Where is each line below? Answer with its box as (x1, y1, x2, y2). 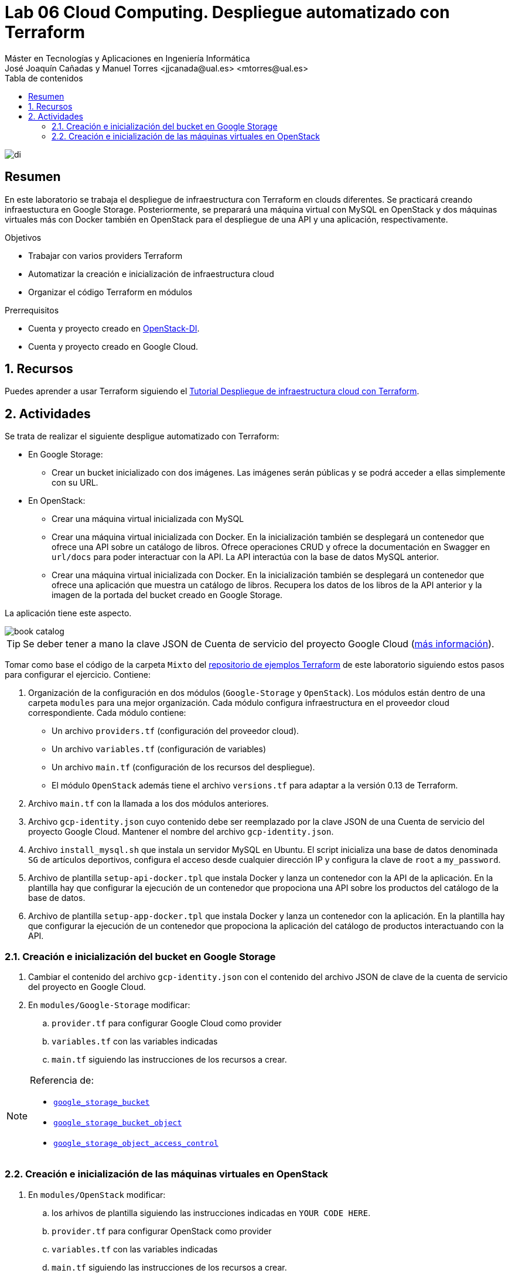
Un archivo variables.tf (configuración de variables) (52, 744, 267, 754)
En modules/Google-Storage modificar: (28, 1000, 190, 1010)
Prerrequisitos (5, 305, 59, 315)
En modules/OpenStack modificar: (28, 1189, 166, 1200)
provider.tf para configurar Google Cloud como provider (52, 1018, 282, 1029)
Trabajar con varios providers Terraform (28, 250, 183, 261)
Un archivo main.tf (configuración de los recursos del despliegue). (52, 762, 315, 773)
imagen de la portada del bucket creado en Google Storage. (52, 590, 283, 600)
